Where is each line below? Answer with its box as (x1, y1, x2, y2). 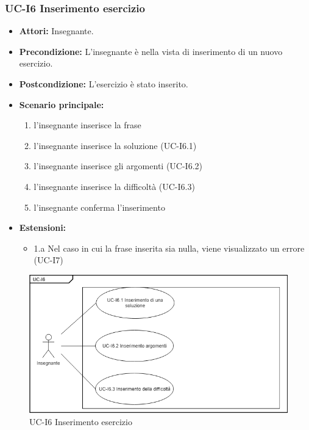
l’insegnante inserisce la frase (34, 118, 141, 131)
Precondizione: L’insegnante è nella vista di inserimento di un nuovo (19, 45, 283, 57)
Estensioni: (19, 221, 66, 234)
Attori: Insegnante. (19, 24, 94, 37)
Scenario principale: (19, 98, 104, 111)
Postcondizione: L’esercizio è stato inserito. (19, 78, 188, 90)
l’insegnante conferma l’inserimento (34, 200, 165, 213)
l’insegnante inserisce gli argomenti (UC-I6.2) (34, 159, 202, 172)
